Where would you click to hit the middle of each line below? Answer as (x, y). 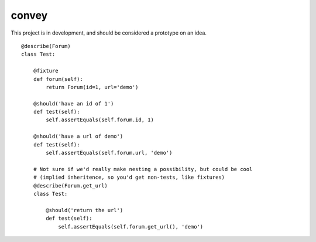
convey (29, 15)
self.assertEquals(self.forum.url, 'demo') (109, 153)
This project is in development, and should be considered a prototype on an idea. (109, 33)
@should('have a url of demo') (78, 137)
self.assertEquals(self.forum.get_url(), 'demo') (131, 226)
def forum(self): (58, 79)
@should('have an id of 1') (73, 103)
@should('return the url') (85, 210)
